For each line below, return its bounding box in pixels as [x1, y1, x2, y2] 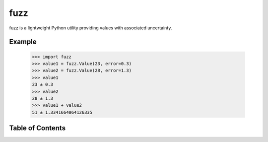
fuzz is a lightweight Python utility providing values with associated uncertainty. [9, 25, 172, 31]
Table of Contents [9, 124, 66, 133]
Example [9, 38, 37, 46]
